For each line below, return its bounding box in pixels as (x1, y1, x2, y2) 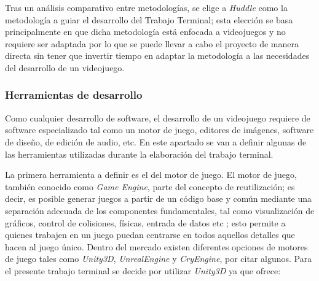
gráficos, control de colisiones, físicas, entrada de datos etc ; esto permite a (5, 216, 286, 229)
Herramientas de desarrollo (5, 87, 143, 102)
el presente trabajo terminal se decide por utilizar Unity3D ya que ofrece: (5, 264, 281, 277)
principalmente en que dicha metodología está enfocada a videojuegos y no (5, 25, 286, 38)
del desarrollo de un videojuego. (5, 61, 125, 74)
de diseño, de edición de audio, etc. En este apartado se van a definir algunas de (5, 135, 307, 148)
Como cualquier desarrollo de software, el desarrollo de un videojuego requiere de (5, 111, 310, 124)
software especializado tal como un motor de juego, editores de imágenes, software (5, 123, 314, 136)
